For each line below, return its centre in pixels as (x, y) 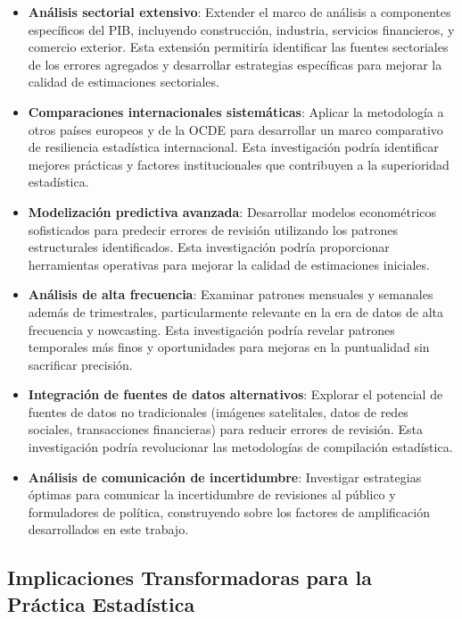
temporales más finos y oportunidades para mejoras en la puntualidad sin (229, 347)
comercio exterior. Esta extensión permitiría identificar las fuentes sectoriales (238, 47)
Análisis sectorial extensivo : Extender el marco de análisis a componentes (239, 12)
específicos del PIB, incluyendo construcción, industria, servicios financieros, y (241, 29)
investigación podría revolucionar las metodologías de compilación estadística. (240, 447)
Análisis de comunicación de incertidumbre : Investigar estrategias (225, 477)
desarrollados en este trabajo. (108, 529)
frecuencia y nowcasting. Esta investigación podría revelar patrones (211, 329)
